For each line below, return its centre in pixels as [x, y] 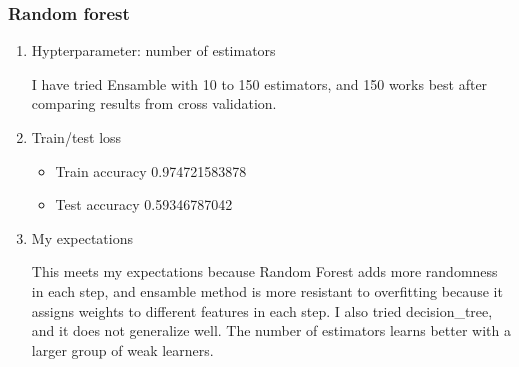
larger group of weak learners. [122, 349]
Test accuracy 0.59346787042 [144, 204]
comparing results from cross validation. [154, 103]
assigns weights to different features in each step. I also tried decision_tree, [262, 310]
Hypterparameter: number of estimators [153, 50]
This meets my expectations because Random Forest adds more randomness [264, 271]
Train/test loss [76, 137]
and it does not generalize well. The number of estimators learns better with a [271, 330]
